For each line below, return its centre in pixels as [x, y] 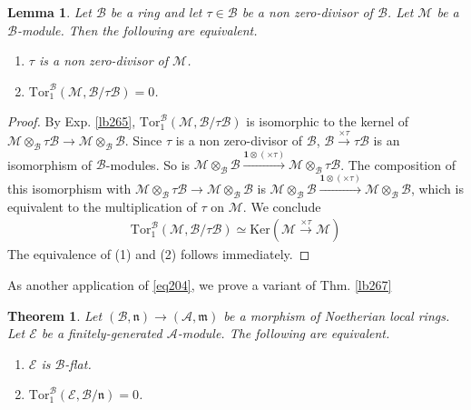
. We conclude [282, 206]
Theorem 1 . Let [55, 315]
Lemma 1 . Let [49, 12]
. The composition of [398, 164]
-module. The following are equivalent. [284, 333]
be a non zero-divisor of [307, 12]
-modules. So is [148, 164]
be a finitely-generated [102, 333]
